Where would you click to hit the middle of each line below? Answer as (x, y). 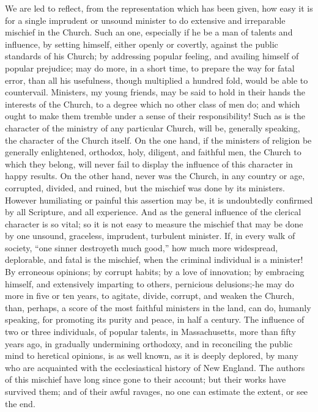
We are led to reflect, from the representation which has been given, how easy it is (159, 8)
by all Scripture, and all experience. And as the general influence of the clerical (153, 212)
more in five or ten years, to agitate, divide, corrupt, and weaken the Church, (150, 296)
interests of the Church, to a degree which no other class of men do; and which (153, 104)
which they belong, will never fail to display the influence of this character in (149, 164)
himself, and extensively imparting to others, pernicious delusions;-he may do (150, 283)
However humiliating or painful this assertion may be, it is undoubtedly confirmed (159, 200)
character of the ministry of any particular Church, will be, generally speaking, (153, 127)
